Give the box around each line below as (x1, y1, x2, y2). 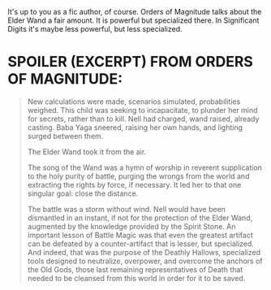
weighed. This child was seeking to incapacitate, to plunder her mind (27, 105, 258, 115)
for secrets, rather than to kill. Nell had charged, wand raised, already (27, 114, 260, 123)
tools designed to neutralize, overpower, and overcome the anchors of (27, 256, 263, 266)
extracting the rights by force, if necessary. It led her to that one (27, 180, 242, 189)
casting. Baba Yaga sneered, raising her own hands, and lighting (27, 122, 243, 132)
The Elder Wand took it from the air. (27, 146, 147, 157)
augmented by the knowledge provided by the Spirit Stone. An (27, 221, 236, 231)
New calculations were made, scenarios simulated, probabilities (27, 97, 241, 106)
